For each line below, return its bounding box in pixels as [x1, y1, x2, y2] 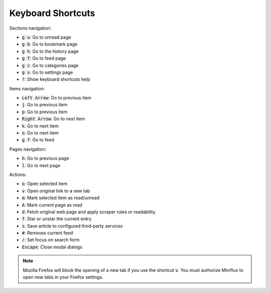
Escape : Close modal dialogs [22, 244, 83, 250]
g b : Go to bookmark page [22, 41, 78, 47]
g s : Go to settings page [22, 69, 73, 75]
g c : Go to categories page [22, 62, 79, 68]
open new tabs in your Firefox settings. [23, 274, 104, 280]
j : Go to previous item [22, 102, 68, 108]
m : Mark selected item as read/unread [22, 195, 100, 201]
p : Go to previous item [22, 108, 68, 115]
